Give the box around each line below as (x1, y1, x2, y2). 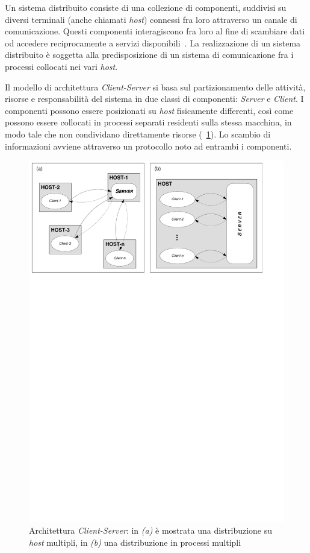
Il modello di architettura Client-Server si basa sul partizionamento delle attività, (5, 80, 306, 93)
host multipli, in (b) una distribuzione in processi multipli (29, 536, 241, 548)
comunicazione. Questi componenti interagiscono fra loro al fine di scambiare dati (5, 25, 305, 37)
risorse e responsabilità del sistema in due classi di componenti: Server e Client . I (5, 92, 304, 105)
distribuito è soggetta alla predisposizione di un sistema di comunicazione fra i (5, 48, 294, 61)
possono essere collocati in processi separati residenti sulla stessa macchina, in (5, 116, 292, 128)
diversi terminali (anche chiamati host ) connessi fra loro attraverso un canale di (5, 13, 297, 25)
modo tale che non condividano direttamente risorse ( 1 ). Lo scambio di (5, 127, 271, 140)
